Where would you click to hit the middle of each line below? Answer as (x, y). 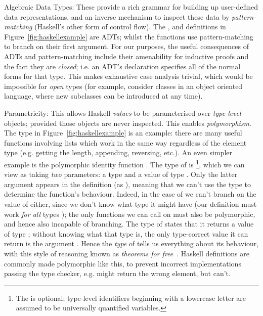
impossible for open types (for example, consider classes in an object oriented (123, 86)
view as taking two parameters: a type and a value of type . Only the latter (121, 174)
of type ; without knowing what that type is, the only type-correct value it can (126, 233)
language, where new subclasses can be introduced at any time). (103, 96)
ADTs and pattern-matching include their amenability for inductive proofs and (126, 56)
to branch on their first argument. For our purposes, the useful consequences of (126, 46)
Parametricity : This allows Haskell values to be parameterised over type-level (123, 112)
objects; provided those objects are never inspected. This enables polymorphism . (128, 123)
